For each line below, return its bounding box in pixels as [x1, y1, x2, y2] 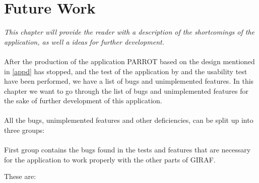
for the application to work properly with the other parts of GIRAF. [4, 154, 216, 164]
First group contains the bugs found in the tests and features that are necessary [4, 144, 251, 155]
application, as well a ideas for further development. [4, 36, 164, 47]
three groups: [4, 125, 45, 135]
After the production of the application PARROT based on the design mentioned [4, 56, 255, 66]
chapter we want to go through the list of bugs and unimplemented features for [4, 85, 248, 96]
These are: [4, 171, 36, 181]
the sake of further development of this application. [4, 95, 162, 106]
